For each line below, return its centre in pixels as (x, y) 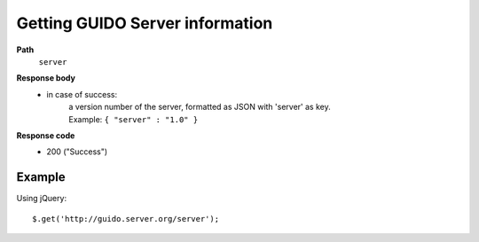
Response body (46, 78)
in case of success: (82, 94)
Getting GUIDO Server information (145, 23)
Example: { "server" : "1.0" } (133, 119)
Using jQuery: (41, 199)
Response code (46, 135)
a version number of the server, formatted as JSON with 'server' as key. (200, 107)
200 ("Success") (77, 152)
